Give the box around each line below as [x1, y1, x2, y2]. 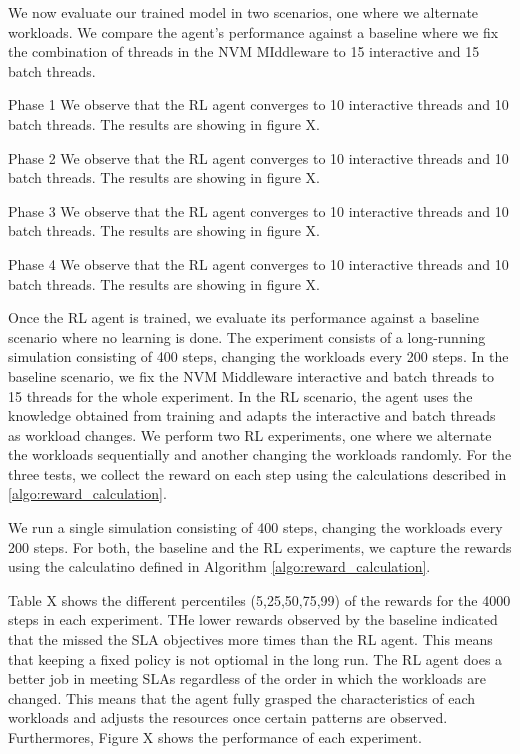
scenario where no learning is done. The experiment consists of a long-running [8, 326, 486, 347]
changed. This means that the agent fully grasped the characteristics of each [8, 687, 476, 708]
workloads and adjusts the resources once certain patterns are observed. [8, 707, 448, 728]
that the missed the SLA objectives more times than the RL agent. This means [8, 629, 493, 650]
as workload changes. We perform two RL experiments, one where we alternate [8, 424, 492, 445]
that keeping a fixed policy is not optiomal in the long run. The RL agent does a [8, 648, 503, 669]
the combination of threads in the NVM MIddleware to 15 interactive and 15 [8, 41, 480, 62]
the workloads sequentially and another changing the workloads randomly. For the [8, 444, 512, 465]
